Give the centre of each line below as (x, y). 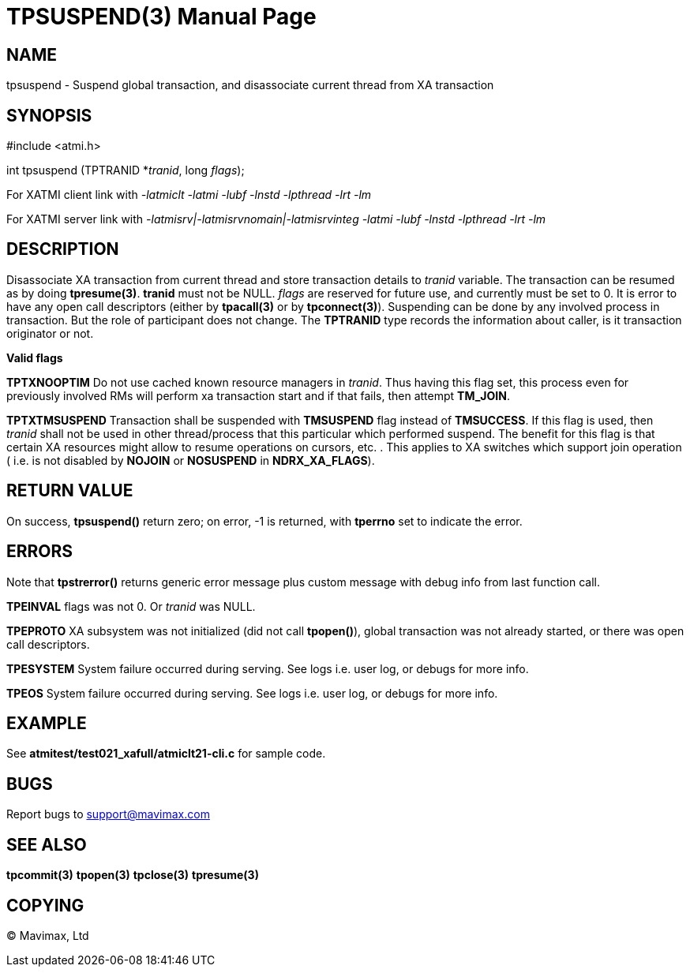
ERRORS (40, 552)
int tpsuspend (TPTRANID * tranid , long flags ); (126, 170)
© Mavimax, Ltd (48, 935)
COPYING (45, 905)
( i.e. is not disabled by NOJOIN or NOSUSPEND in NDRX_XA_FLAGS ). (191, 460)
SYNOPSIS (49, 115)
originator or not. (50, 333)
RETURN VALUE (70, 491)
